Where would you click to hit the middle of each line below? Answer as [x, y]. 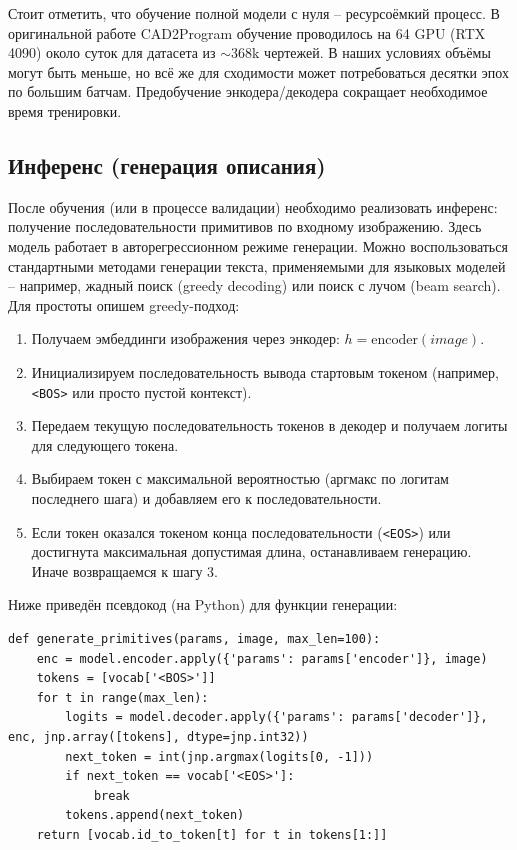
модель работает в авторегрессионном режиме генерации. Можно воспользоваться [258, 245]
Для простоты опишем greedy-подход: [124, 304]
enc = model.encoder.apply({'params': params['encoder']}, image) [262, 658]
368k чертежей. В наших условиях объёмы [361, 52]
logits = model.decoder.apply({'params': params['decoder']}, [276, 717]
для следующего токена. [105, 444]
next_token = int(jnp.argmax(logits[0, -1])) [219, 756]
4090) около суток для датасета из [112, 52]
